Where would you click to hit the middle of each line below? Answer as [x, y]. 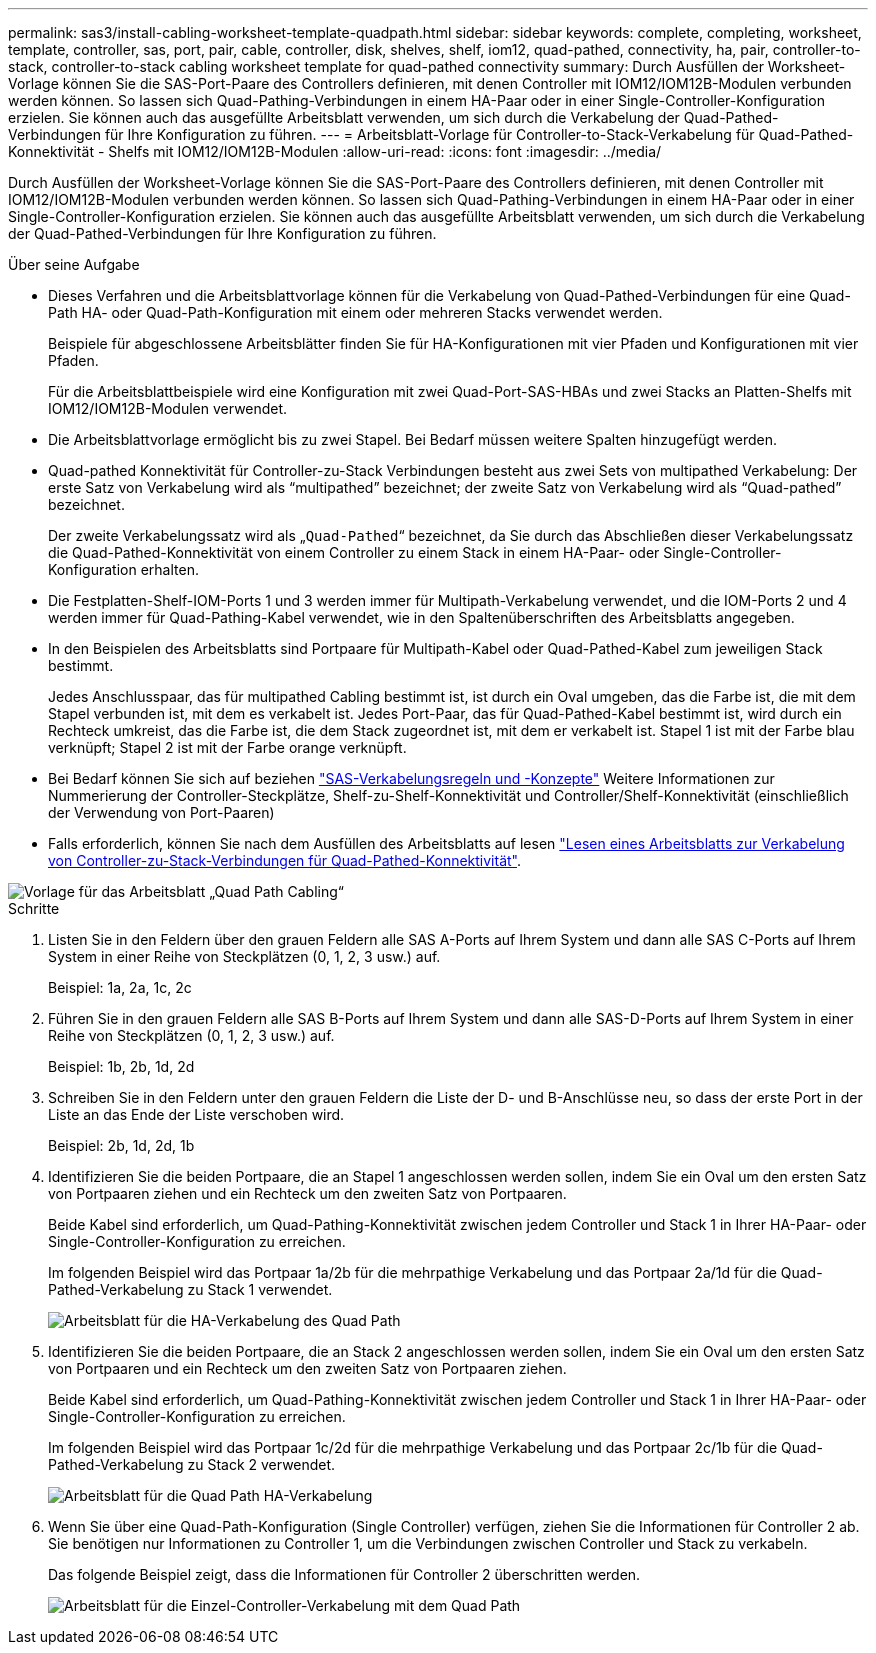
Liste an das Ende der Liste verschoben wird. [196, 1114]
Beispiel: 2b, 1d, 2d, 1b [121, 1145]
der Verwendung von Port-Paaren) [161, 812]
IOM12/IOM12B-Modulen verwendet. [168, 408]
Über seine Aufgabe [74, 264]
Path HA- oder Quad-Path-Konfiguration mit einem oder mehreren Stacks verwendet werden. [355, 312]
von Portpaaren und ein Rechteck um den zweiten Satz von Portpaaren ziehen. [307, 1368]
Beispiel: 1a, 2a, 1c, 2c [120, 987]
